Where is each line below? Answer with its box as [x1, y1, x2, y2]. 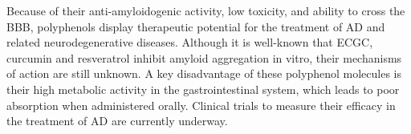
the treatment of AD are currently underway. [6, 112, 228, 129]
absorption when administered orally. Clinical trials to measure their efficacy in [6, 96, 396, 113]
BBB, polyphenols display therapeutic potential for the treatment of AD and [6, 18, 385, 35]
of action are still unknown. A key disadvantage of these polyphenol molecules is [6, 65, 401, 82]
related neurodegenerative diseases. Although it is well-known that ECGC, [6, 34, 373, 51]
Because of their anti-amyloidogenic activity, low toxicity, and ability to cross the [6, 2, 405, 18]
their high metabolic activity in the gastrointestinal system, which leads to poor [6, 80, 400, 97]
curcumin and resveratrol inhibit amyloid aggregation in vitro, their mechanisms [6, 49, 402, 66]
